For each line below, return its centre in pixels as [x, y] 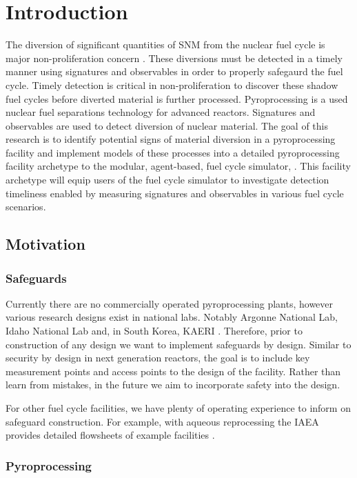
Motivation [45, 244]
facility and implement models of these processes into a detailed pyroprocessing [173, 152]
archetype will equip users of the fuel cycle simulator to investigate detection [167, 180]
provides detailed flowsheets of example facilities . [110, 435]
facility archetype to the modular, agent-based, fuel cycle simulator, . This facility [178, 166]
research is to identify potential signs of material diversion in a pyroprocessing [171, 139]
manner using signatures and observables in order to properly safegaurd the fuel [174, 71]
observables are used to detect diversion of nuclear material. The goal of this [167, 125]
